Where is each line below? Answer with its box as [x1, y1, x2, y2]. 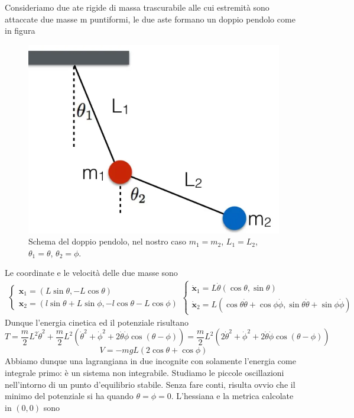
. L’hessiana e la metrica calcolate [171, 390, 294, 402]
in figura [5, 24, 35, 37]
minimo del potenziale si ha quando [5, 390, 134, 402]
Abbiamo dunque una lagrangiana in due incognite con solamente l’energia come [5, 355, 296, 367]
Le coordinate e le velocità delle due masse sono [5, 266, 178, 279]
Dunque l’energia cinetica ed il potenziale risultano [5, 316, 189, 328]
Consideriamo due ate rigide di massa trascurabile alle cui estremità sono [5, 1, 269, 13]
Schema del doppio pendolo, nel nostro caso [28, 235, 186, 247]
